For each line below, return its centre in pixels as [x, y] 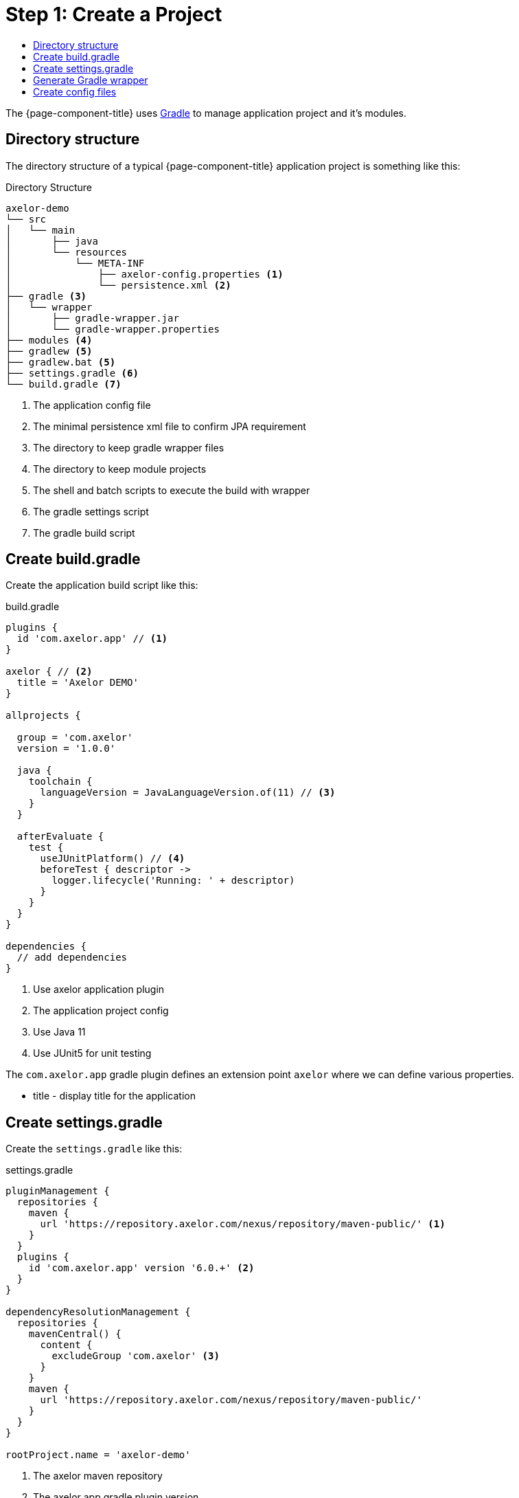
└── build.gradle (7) [64, 384]
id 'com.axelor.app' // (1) [92, 639]
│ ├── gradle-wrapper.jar [92, 318]
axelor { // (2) [49, 672]
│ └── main [41, 230]
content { [66, 1345]
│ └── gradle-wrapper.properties [113, 329]
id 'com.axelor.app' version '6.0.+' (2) [141, 1268]
